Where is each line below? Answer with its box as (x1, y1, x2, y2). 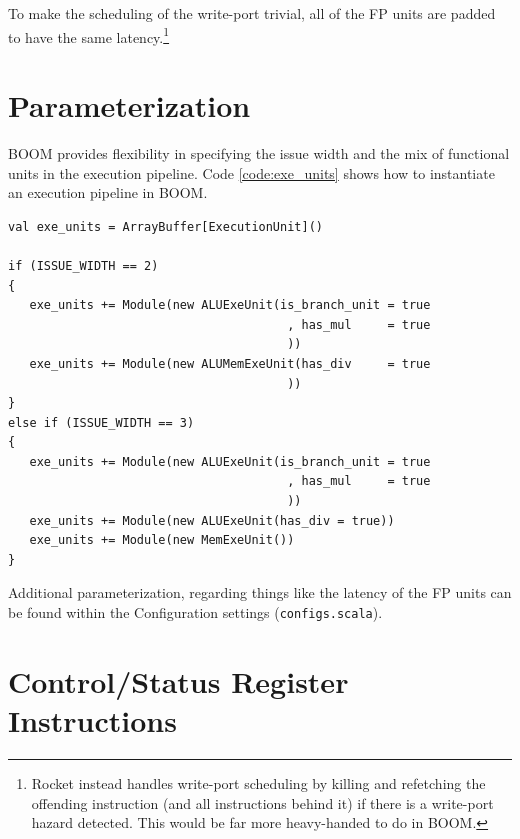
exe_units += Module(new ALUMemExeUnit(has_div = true (29, 356, 431, 371)
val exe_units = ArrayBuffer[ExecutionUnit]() (8, 219, 323, 234)
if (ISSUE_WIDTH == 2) (8, 258, 159, 273)
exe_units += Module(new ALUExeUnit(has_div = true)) (29, 513, 395, 528)
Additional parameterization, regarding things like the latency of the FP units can (8, 582, 512, 603)
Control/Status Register (8, 660, 349, 701)
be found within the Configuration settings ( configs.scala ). (8, 602, 383, 623)
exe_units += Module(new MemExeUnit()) (29, 533, 295, 548)
